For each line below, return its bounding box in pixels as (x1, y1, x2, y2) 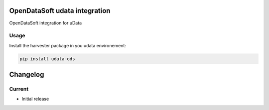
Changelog (9, 70, 44, 79)
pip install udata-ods (19, 56, 75, 62)
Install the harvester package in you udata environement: (9, 42, 127, 48)
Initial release (21, 96, 49, 102)
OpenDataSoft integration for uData (9, 20, 82, 26)
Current (9, 86, 29, 93)
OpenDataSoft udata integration (9, 6, 111, 15)
